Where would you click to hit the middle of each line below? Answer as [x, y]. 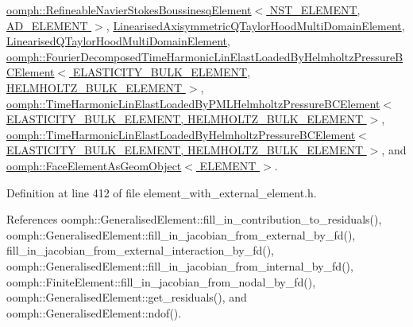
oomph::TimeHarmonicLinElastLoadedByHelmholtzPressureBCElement [181, 134]
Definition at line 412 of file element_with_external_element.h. [162, 192]
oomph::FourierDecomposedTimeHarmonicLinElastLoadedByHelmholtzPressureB [205, 56]
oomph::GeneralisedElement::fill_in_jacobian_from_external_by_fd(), [181, 234]
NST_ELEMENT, [315, 10]
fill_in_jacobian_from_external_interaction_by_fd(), [140, 250]
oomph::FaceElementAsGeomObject [94, 165]
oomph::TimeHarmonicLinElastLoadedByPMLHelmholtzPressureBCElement [193, 103]
